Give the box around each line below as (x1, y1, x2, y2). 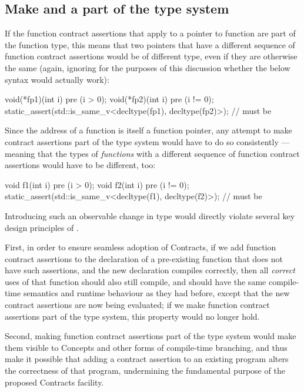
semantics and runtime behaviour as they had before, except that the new (23, 287, 290, 299)
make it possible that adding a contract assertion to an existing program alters (5, 353, 289, 365)
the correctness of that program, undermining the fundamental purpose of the (5, 364, 285, 377)
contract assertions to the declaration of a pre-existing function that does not (5, 252, 283, 264)
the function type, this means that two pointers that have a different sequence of (5, 38, 295, 51)
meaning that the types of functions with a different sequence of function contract (5, 147, 300, 159)
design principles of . (5, 221, 79, 233)
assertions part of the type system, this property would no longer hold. (5, 310, 260, 322)
